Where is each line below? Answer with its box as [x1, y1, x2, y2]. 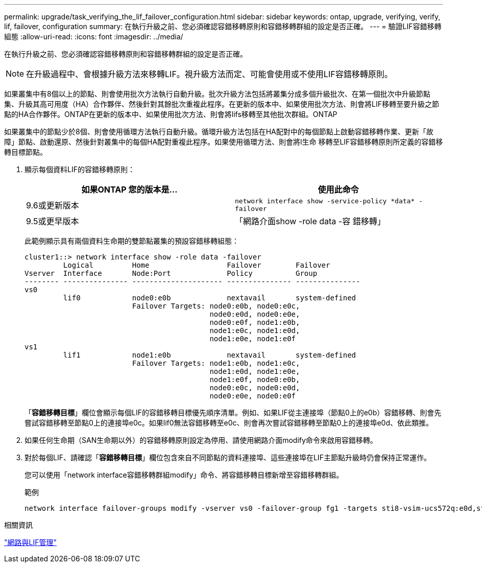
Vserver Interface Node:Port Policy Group [25, 269, 318, 277]
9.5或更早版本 [26, 216, 79, 226]
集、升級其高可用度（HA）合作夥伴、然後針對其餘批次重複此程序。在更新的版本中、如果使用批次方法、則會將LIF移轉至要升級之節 [4, 100, 440, 108]
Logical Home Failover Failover [63, 261, 330, 269]
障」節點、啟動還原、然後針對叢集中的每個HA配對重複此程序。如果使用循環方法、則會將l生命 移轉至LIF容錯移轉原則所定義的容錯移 [4, 137, 443, 146]
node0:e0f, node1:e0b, [209, 318, 300, 326]
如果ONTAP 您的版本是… [81, 184, 178, 195]
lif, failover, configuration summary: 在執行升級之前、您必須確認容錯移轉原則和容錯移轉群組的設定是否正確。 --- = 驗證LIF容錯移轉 [4, 22, 442, 31]
